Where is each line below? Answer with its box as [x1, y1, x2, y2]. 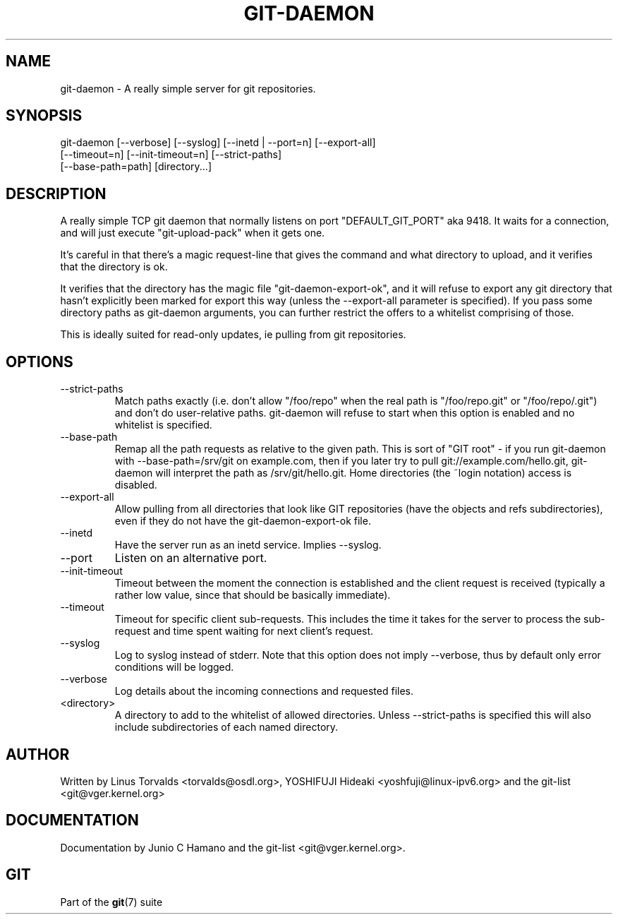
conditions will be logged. [114, 661, 234, 674]
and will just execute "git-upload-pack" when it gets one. [60, 227, 325, 239]
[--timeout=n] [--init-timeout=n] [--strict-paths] [60, 148, 282, 161]
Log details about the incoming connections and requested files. [114, 685, 414, 698]
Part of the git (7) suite [60, 895, 163, 908]
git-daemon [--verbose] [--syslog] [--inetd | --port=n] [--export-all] [60, 136, 376, 149]
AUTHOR [6, 745, 70, 763]
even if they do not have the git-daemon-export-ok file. [114, 515, 371, 527]
